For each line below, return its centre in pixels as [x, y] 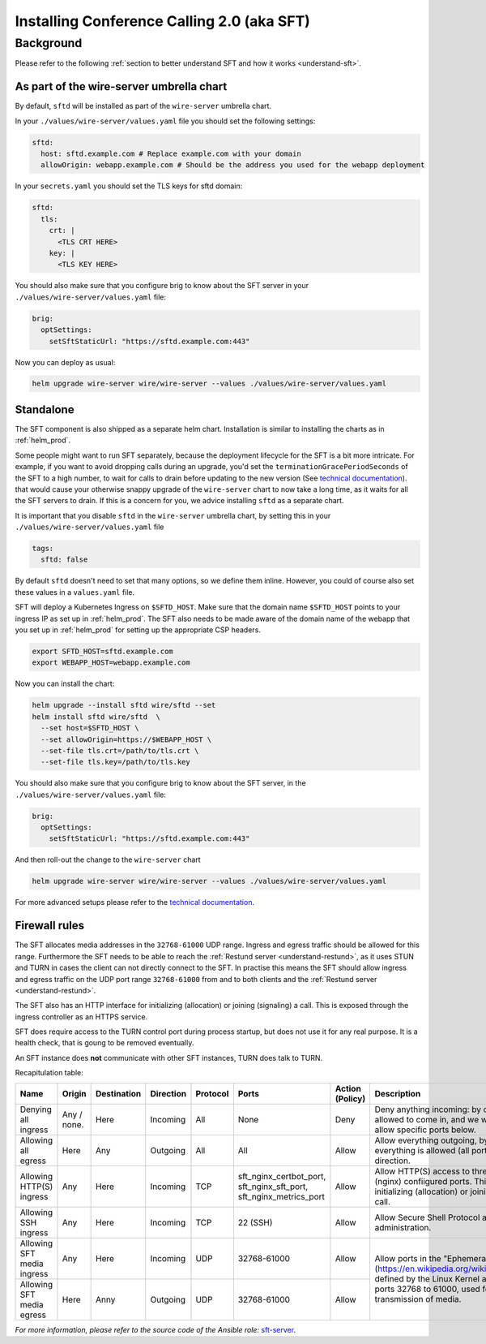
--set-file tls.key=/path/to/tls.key [115, 762]
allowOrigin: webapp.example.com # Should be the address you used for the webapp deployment [233, 165]
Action [348, 1088]
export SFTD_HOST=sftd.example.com [102, 652]
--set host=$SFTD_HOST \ [90, 728]
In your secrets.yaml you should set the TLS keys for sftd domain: [129, 186]
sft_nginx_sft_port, [273, 1187]
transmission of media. [418, 1299]
